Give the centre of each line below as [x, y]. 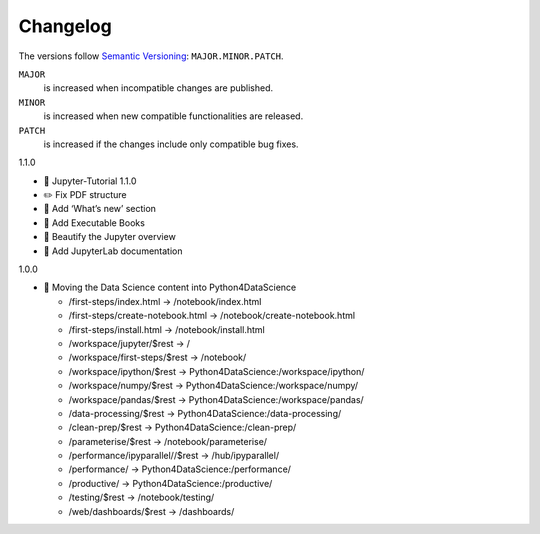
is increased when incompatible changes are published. [158, 88]
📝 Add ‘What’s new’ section [100, 209]
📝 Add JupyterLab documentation [113, 251]
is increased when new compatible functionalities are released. [173, 116]
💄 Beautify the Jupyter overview [110, 237]
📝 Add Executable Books [94, 222]
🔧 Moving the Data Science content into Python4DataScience [170, 287]
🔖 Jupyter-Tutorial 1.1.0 [90, 181]
